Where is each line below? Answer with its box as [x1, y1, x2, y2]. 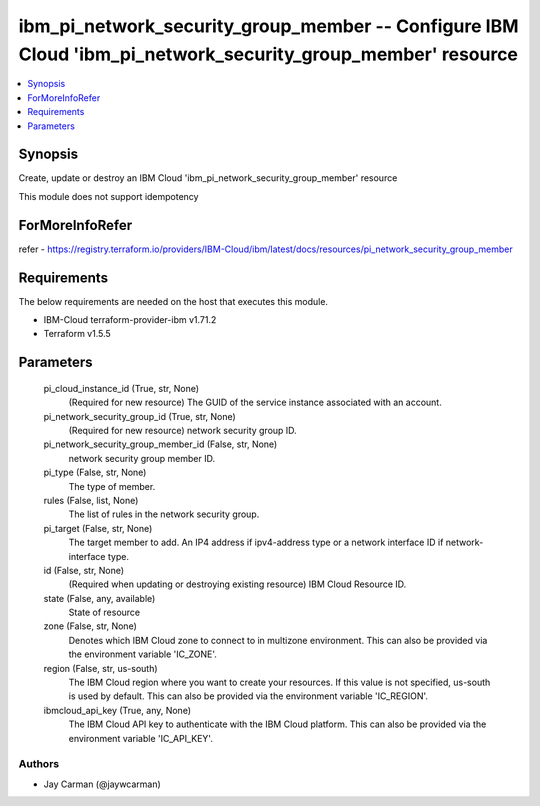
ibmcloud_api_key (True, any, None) [43, 704, 192, 716]
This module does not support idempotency [18, 190, 199, 202]
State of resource [68, 606, 141, 619]
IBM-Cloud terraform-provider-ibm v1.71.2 [43, 314, 217, 326]
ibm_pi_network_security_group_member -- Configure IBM [18, 15, 519, 37]
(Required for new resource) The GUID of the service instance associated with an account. [68, 396, 442, 409]
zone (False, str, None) [43, 620, 137, 632]
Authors [18, 757, 60, 771]
